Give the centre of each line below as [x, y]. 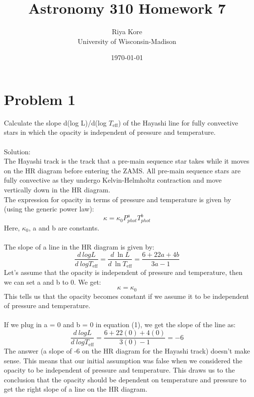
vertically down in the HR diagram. [57, 189]
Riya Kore [127, 31]
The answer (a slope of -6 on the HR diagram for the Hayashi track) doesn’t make [127, 351]
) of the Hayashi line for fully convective [178, 122]
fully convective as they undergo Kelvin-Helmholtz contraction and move [113, 180]
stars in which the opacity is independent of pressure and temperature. [110, 132]
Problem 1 [40, 99]
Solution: [17, 151]
